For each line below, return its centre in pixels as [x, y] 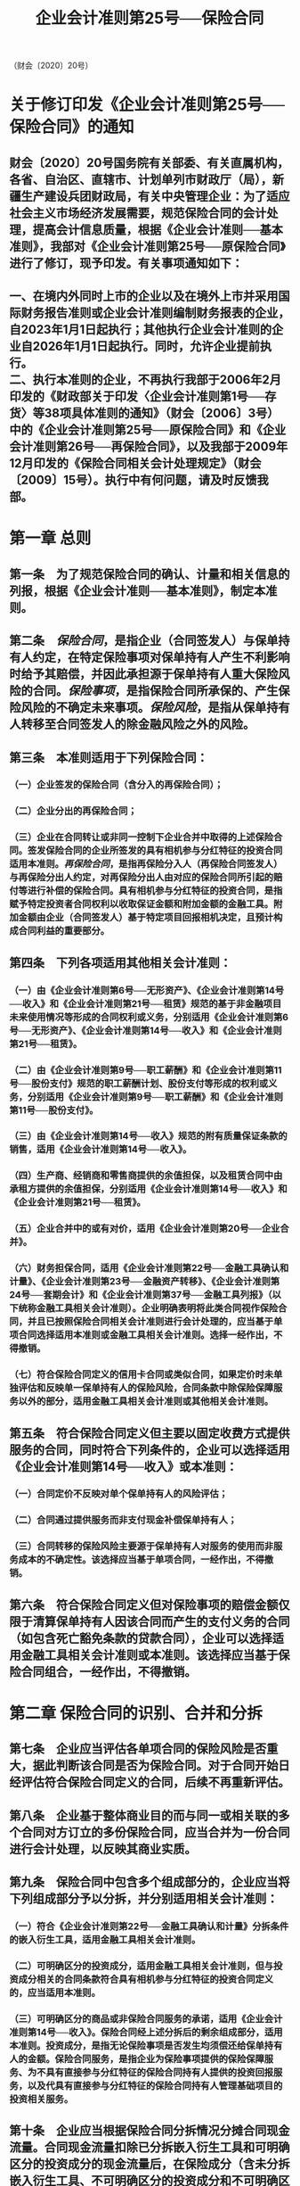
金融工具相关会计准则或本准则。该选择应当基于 [150, 1655]
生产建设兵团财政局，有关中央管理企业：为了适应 [155, 196]
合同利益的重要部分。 [64, 931]
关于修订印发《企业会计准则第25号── [147, 105]
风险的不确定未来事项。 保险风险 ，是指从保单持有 [155, 708]
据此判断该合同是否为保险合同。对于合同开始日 [161, 1765]
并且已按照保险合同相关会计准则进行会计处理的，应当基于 [150, 1322]
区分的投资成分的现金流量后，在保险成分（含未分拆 [150, 2164]
